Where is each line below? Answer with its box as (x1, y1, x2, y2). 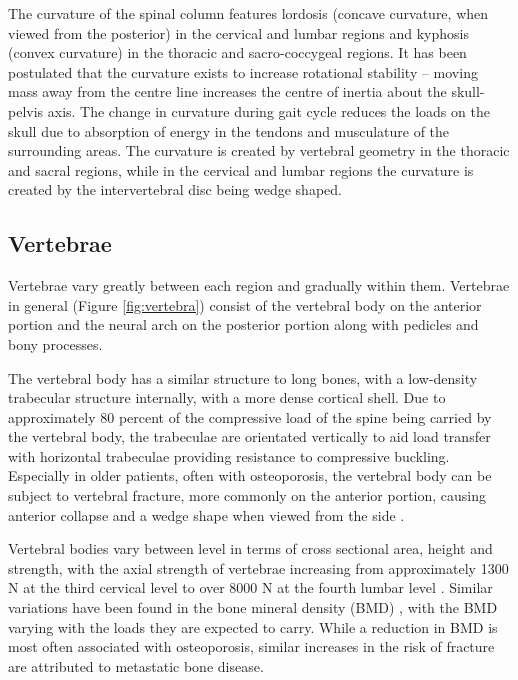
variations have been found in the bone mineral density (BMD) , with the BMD (8, 597, 498, 618)
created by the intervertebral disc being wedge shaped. (8, 179, 342, 200)
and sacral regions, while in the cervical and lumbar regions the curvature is (8, 159, 474, 180)
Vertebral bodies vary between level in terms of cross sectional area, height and (8, 538, 493, 559)
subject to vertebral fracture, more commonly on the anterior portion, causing (8, 485, 487, 506)
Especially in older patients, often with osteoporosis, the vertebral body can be (8, 465, 492, 486)
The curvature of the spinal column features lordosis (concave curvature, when (8, 3, 489, 23)
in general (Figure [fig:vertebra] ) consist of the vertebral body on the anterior (8, 294, 482, 315)
